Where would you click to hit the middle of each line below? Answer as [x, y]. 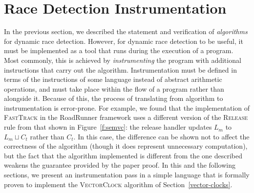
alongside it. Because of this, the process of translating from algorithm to [114, 98]
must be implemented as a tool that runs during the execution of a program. [119, 50]
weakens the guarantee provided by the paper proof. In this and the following [120, 165]
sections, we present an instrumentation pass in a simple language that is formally [127, 175]
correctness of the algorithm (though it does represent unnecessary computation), [126, 146]
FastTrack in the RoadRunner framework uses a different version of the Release [126, 117]
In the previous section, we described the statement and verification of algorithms [126, 31]
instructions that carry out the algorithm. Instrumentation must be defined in [120, 69]
